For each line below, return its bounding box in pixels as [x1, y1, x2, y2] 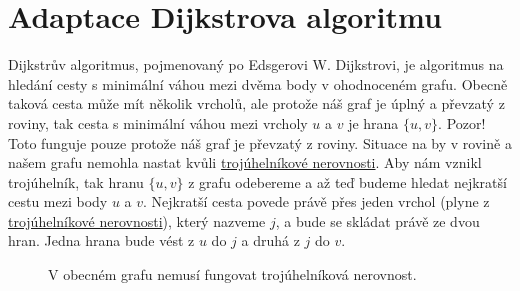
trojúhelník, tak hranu [8, 171, 144, 192]
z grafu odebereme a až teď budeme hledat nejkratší [188, 171, 507, 192]
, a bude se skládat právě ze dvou [275, 210, 480, 231]
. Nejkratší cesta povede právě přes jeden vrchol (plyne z [143, 191, 490, 212]
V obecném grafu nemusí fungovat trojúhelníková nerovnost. [48, 264, 417, 285]
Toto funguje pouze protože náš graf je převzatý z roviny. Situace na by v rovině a [8, 132, 512, 153]
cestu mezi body [8, 191, 108, 212]
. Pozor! [438, 112, 486, 133]
